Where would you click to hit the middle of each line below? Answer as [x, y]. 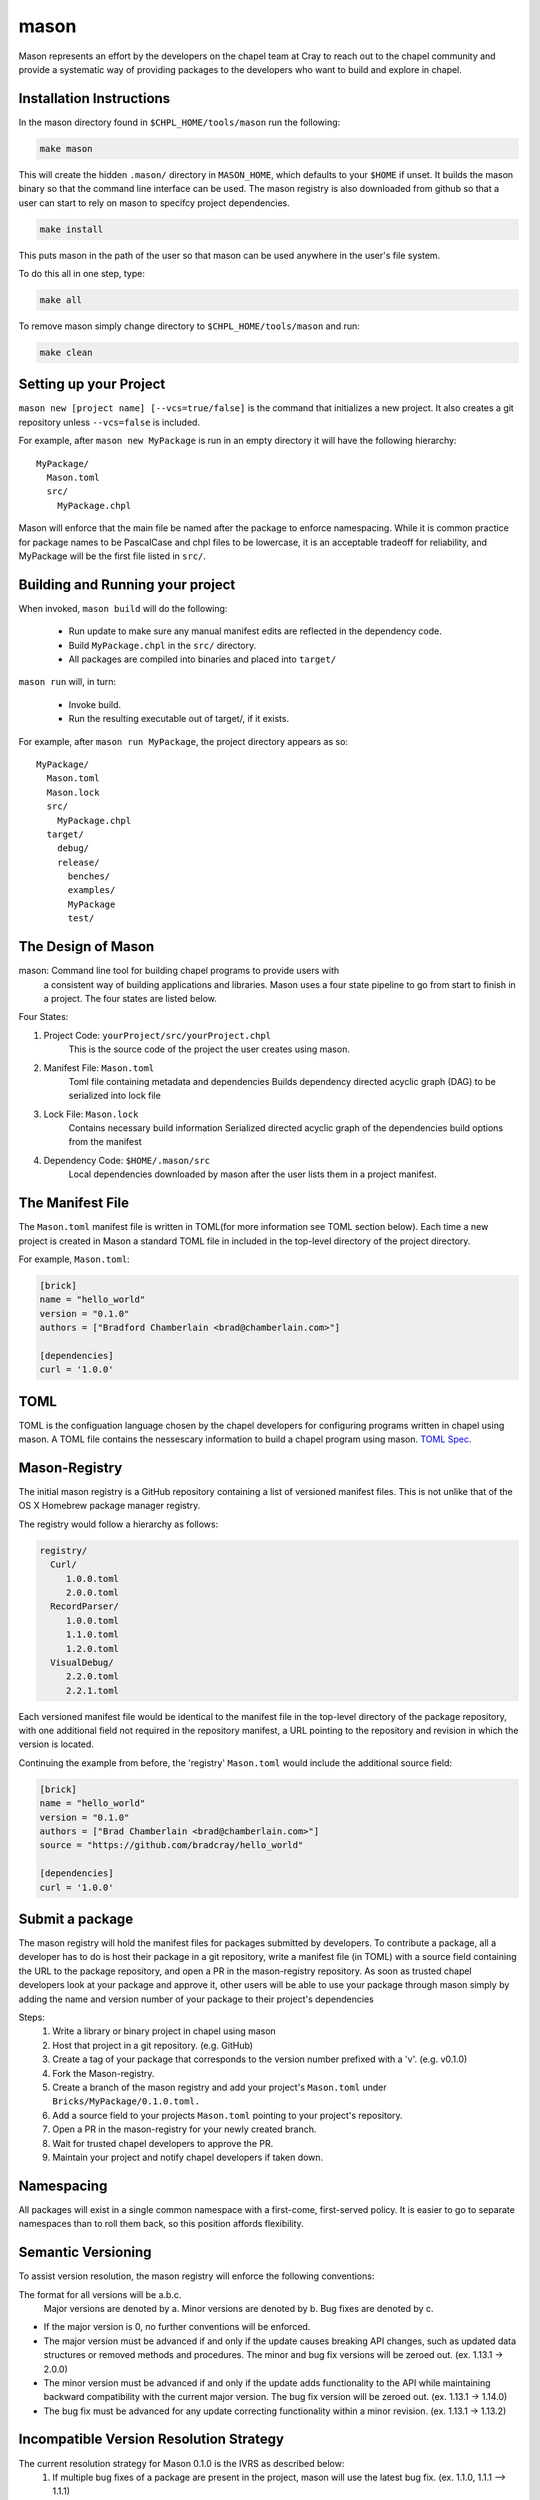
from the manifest [105, 1142]
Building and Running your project [127, 584]
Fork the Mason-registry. [103, 2073]
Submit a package [76, 1919]
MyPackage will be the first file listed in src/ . [112, 556]
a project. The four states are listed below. [130, 998]
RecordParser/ [85, 1606]
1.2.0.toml [92, 1648]
